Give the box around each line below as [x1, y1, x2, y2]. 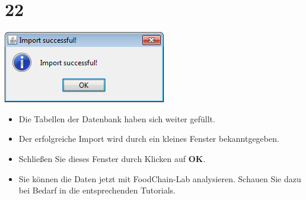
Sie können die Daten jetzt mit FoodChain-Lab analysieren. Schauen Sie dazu [18, 172, 301, 185]
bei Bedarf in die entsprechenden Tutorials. [18, 184, 176, 196]
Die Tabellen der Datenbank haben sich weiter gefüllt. [18, 112, 215, 125]
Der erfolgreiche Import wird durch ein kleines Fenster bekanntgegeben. [18, 132, 279, 145]
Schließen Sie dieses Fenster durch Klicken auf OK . [18, 152, 206, 164]
